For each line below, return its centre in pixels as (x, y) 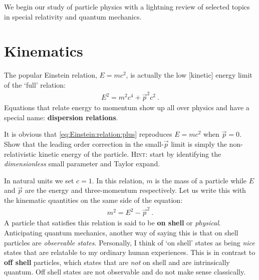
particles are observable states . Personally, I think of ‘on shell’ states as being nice (129, 242)
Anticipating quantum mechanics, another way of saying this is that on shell (121, 232)
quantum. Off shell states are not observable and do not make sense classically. (125, 272)
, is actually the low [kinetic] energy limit (189, 75)
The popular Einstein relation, (51, 75)
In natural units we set (39, 180)
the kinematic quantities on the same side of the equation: (93, 200)
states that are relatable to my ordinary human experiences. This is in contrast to (130, 252)
